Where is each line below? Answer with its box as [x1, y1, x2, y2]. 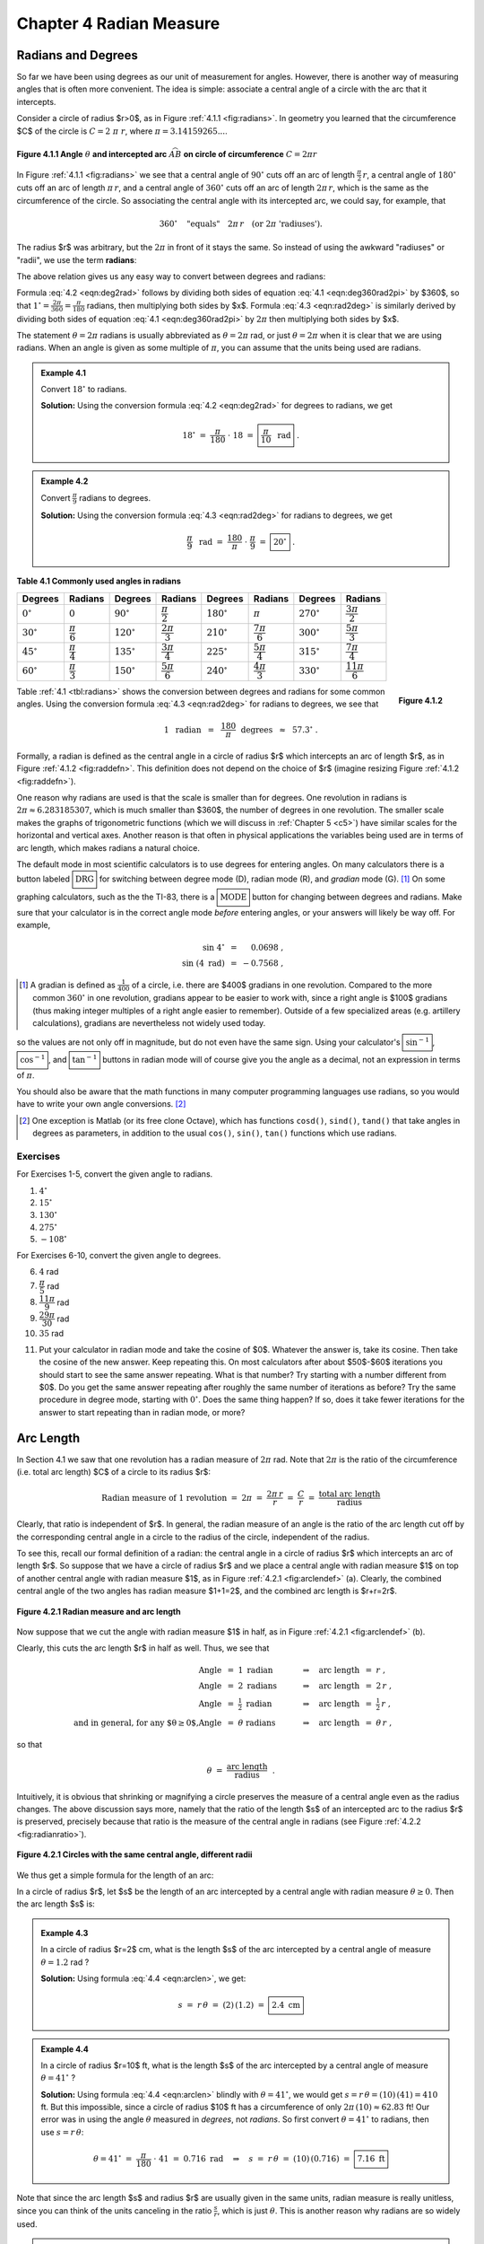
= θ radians [227, 1717, 276, 1728]
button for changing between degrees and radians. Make [252, 891, 462, 902]
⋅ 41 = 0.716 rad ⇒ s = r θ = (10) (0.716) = [153, 2154, 350, 2164]
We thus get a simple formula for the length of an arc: [16, 1870, 214, 1880]
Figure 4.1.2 [398, 696, 443, 706]
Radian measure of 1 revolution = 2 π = [101, 1493, 264, 1503]
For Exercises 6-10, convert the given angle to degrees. [16, 1249, 221, 1260]
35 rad [39, 1328, 65, 1338]
